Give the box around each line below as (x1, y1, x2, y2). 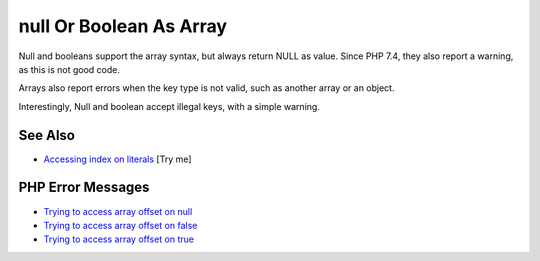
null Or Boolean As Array (18, 15, 228, 37)
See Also (18, 126, 75, 144)
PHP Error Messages (18, 179, 150, 196)
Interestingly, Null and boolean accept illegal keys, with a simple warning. (18, 100, 320, 112)
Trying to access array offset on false (43, 219, 198, 231)
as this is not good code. (18, 63, 120, 75)
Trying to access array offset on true (43, 233, 195, 245)
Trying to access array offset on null (43, 205, 193, 217)
